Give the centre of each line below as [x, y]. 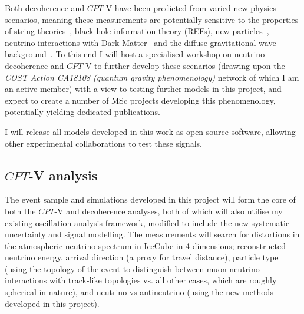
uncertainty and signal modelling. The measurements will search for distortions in [152, 234]
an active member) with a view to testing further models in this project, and [143, 89]
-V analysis [63, 175]
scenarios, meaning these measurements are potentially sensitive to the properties [152, 19]
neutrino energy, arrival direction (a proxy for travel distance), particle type [142, 257]
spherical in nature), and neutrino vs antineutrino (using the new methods [139, 292]
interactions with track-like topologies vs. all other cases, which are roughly [141, 280]
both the [20, 211]
